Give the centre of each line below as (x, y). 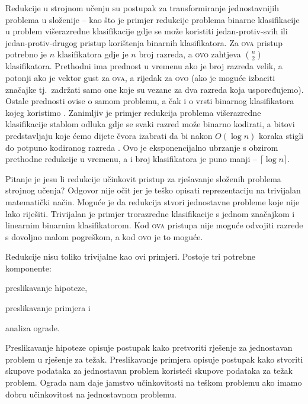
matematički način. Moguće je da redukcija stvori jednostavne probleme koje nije (153, 201)
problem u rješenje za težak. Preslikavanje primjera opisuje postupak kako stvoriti (154, 359)
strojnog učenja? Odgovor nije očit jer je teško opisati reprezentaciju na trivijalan (153, 190)
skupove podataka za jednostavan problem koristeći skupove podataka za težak (149, 371)
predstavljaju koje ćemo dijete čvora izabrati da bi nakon (109, 135)
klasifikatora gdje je (93, 54)
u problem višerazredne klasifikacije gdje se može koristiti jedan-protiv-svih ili (147, 31)
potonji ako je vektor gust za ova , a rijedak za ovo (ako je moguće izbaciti (140, 77)
